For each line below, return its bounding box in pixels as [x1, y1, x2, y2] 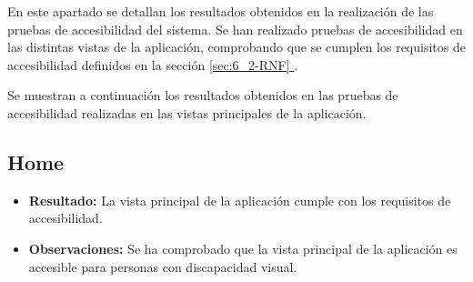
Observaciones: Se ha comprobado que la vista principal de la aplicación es [28, 238, 458, 257]
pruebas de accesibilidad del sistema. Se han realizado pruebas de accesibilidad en [7, 19, 463, 38]
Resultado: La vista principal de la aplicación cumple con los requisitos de [28, 190, 451, 209]
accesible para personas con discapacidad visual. [28, 257, 297, 276]
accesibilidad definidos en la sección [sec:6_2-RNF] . [7, 55, 298, 74]
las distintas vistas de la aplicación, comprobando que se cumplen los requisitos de [7, 37, 466, 56]
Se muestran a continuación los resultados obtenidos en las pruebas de [7, 86, 398, 105]
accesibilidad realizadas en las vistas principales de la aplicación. [7, 103, 367, 122]
